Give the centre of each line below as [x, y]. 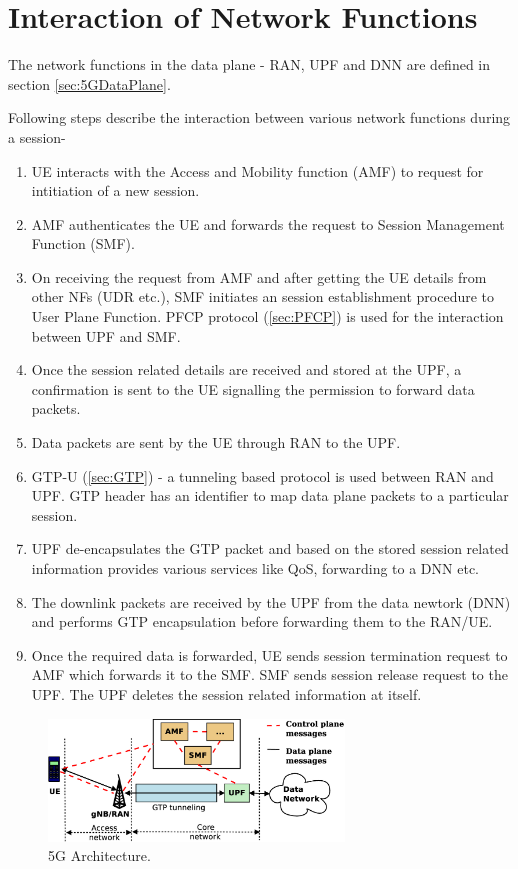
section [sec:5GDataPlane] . [89, 83]
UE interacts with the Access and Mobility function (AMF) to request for [257, 170]
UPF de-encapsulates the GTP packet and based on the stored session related [270, 548]
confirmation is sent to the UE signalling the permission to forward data [253, 388]
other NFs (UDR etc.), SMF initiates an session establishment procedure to [263, 296]
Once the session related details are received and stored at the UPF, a [246, 369]
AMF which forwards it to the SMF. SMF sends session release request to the [269, 674]
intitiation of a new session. [115, 190]
